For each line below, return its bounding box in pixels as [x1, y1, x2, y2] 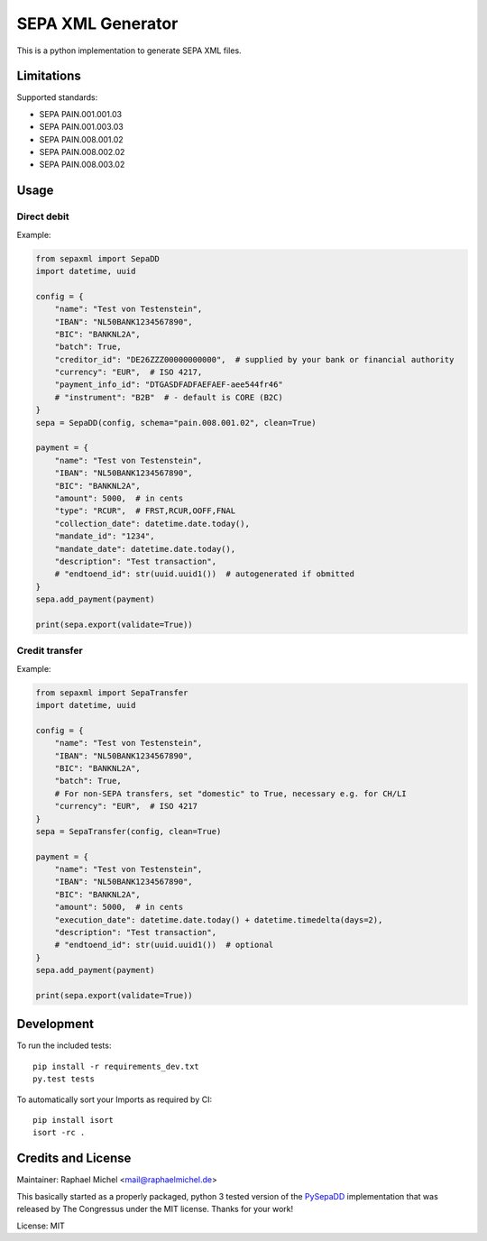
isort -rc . [32, 1127, 86, 1138]
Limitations [16, 69, 81, 84]
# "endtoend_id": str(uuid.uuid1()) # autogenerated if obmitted [54, 569, 355, 579]
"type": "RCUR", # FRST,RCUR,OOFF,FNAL [54, 506, 236, 516]
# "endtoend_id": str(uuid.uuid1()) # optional [54, 940, 274, 951]
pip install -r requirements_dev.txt [32, 1061, 200, 1071]
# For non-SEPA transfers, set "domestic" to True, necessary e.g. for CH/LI [54, 788, 408, 798]
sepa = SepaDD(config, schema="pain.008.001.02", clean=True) [35, 418, 317, 427]
